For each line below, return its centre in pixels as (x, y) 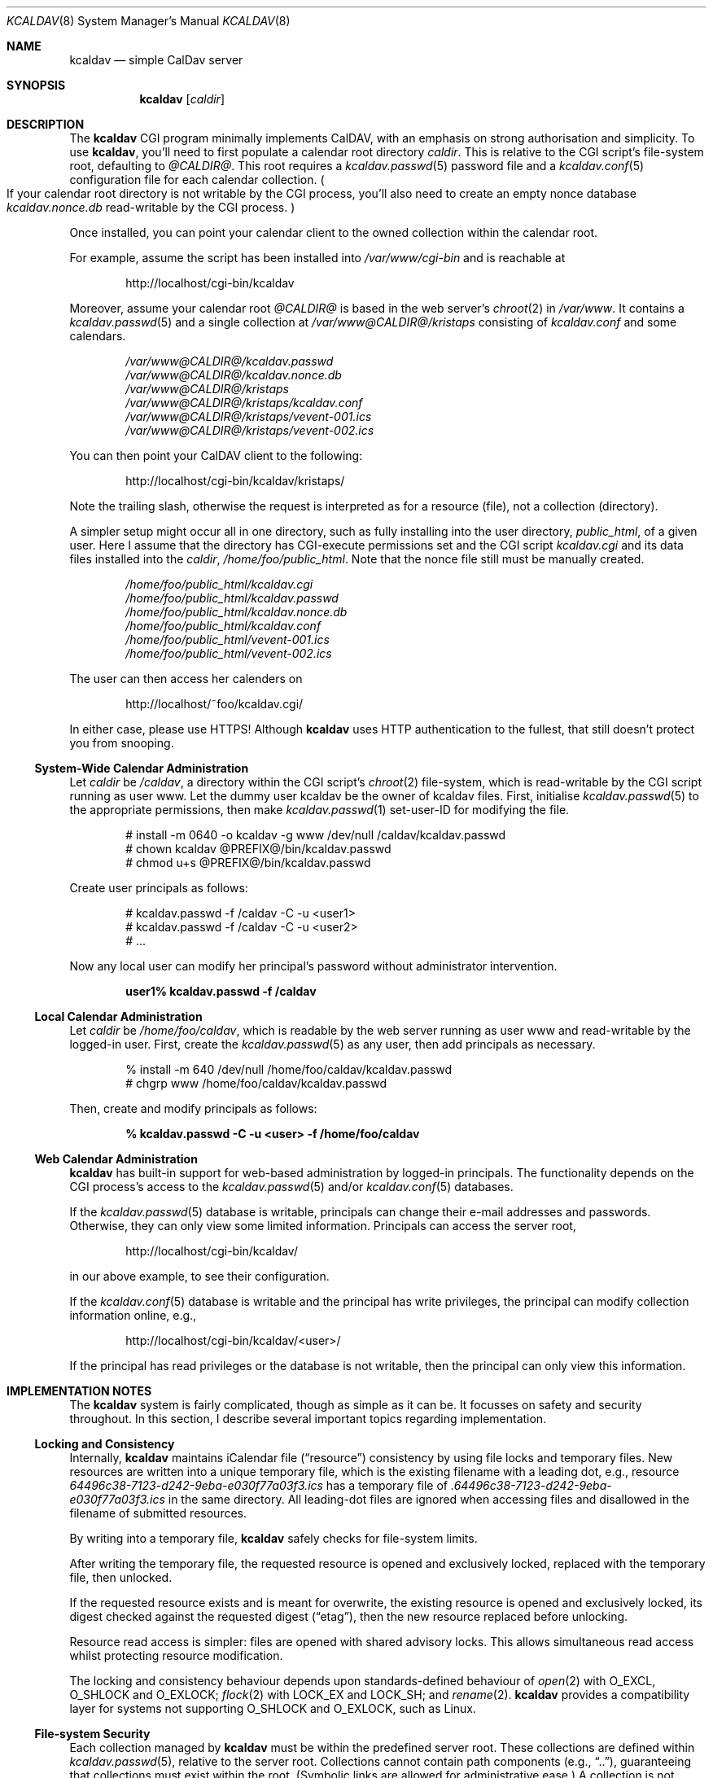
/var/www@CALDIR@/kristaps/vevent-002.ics (250, 430)
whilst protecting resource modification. (176, 1655)
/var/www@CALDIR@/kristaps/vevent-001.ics (249, 416)
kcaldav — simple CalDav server (156, 60)
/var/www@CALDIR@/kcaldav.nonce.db (234, 375)
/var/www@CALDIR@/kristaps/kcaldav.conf (244, 403)
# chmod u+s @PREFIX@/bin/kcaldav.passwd (248, 863)
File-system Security (92, 1734)
